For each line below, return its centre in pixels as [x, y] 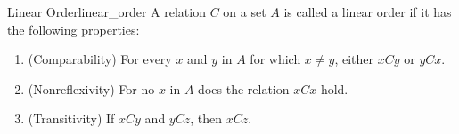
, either [354, 59]
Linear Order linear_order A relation [107, 12]
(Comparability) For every [100, 59]
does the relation [244, 88]
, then [206, 118]
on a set [245, 12]
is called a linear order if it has [368, 12]
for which [275, 59]
